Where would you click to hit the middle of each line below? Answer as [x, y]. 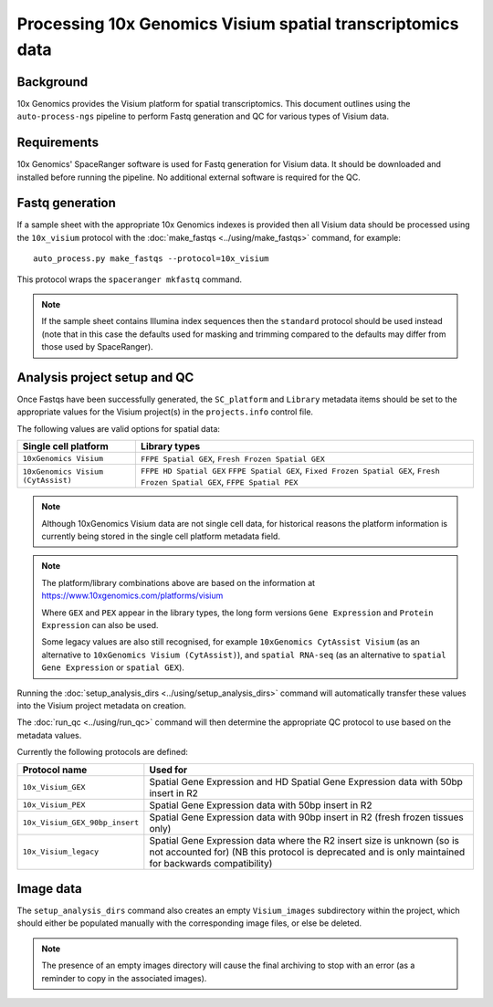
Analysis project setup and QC [105, 378]
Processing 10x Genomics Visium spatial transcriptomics [238, 24]
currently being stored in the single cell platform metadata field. [161, 536]
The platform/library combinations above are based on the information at [178, 582]
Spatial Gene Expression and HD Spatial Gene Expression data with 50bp [306, 781]
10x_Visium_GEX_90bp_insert [81, 823]
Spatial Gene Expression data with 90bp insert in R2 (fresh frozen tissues [307, 817]
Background [52, 82]
